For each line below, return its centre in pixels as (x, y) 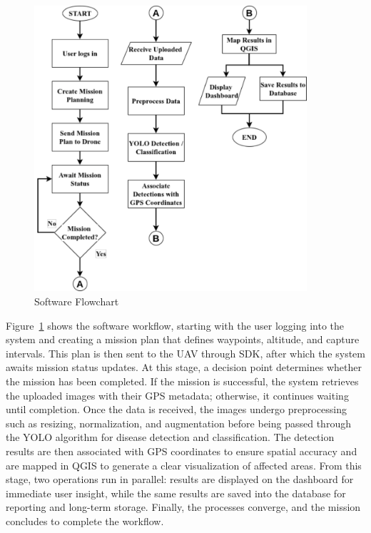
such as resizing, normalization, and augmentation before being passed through (178, 423)
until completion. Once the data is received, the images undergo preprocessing (177, 409)
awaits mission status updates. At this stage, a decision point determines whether (184, 367)
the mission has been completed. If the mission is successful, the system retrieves (182, 381)
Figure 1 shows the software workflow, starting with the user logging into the (175, 325)
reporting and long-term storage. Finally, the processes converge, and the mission (183, 507)
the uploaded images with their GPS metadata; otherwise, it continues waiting (177, 395)
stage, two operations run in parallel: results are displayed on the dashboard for (180, 479)
